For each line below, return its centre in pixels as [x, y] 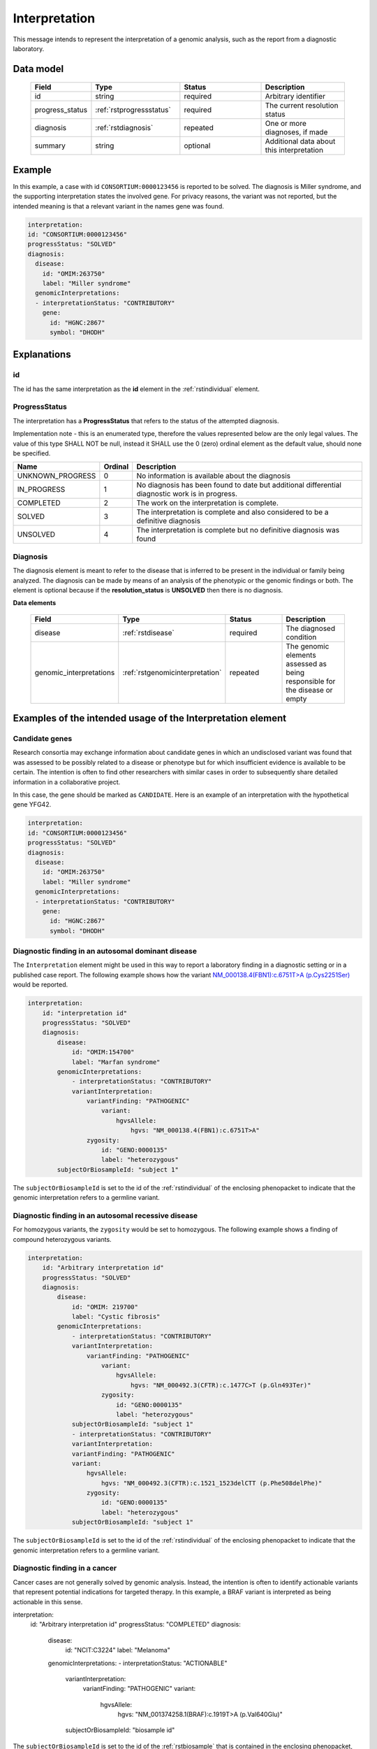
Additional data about [300, 141]
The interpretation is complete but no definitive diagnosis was [238, 530]
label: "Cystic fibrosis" [116, 1317]
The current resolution [302, 106]
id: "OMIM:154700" [103, 1052]
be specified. [32, 453]
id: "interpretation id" [85, 1013]
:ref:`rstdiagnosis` [124, 128]
